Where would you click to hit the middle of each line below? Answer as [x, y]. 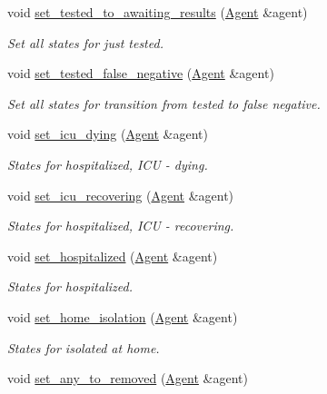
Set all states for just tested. [85, 42]
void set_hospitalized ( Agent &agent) [113, 256]
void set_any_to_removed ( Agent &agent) [128, 378]
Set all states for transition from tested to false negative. [164, 103]
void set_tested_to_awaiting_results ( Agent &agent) [158, 12]
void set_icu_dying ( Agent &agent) [108, 134]
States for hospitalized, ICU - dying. [108, 164]
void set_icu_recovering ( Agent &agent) [121, 195]
